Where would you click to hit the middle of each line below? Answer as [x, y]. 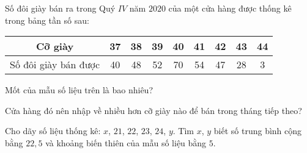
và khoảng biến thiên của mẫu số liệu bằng [126, 142]
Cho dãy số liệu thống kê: [53, 131]
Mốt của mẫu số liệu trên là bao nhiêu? [79, 90]
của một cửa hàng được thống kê [230, 8]
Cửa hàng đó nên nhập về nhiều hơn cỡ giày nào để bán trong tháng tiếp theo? [153, 110]
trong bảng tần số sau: [47, 20]
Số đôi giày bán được [55, 65]
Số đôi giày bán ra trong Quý [60, 8]
